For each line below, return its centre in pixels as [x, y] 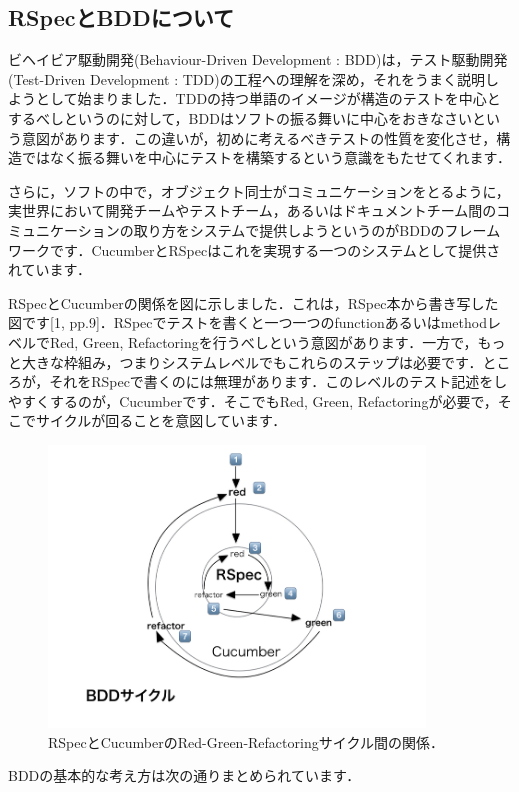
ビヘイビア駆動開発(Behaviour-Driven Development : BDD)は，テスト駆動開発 [258, 59]
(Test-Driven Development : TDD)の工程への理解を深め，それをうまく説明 [246, 78]
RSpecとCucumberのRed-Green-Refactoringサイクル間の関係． [246, 741]
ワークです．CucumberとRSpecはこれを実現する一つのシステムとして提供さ [254, 249]
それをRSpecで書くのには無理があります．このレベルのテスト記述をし [278, 381]
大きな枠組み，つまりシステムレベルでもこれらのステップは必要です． [252, 361]
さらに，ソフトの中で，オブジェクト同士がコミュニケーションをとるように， [259, 190]
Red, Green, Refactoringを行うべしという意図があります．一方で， [263, 341]
